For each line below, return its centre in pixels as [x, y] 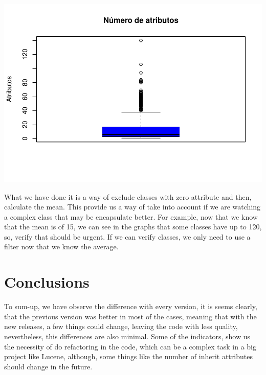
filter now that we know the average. [61, 247]
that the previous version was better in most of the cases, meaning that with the [130, 316]
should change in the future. [48, 366]
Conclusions [47, 282]
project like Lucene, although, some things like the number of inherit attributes [128, 356]
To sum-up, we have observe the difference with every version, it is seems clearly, [131, 306]
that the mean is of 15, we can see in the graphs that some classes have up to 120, [133, 227]
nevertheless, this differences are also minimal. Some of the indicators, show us [127, 336]
